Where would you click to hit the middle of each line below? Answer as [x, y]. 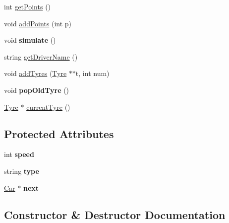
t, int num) [92, 73]
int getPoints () [28, 6]
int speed [19, 154]
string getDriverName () [41, 56]
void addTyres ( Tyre [35, 73]
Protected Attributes [59, 133]
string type [22, 171]
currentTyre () [48, 107]
